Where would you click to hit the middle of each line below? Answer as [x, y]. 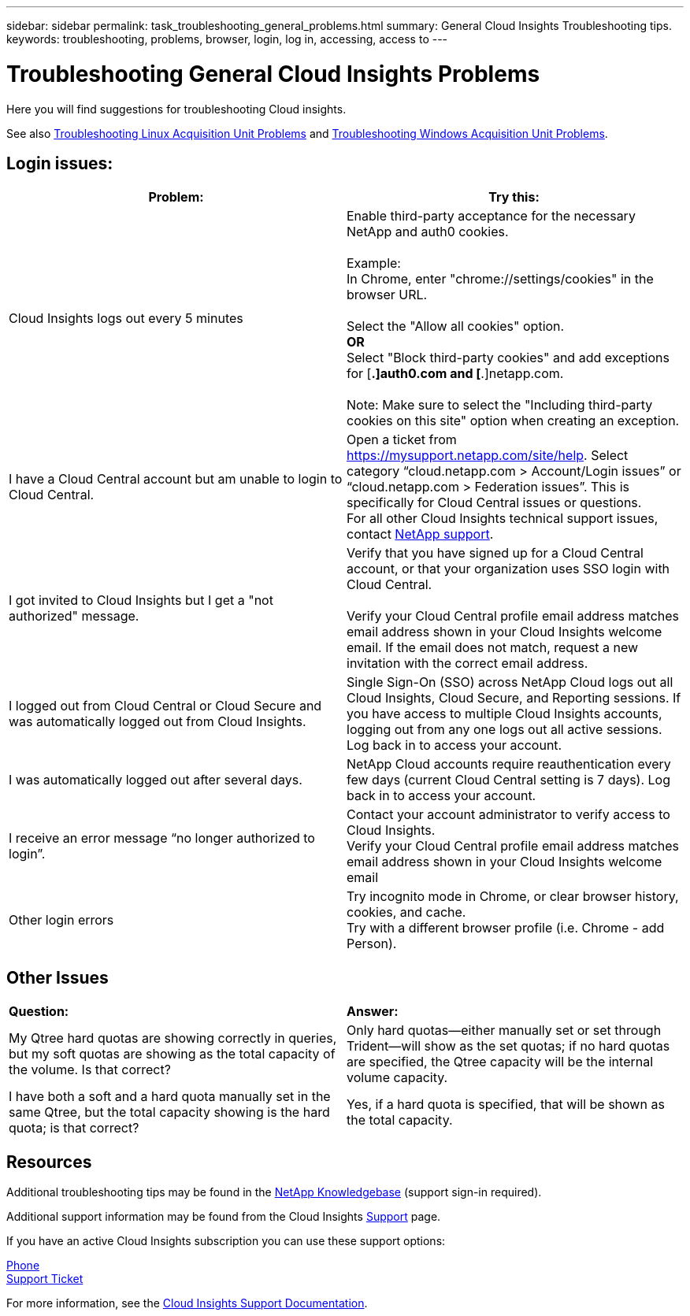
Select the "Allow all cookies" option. [456, 326]
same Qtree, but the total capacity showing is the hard [169, 1112]
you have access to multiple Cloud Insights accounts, [505, 714]
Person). [372, 944]
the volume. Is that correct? [90, 1070]
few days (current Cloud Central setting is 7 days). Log [509, 780]
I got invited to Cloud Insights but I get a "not [141, 601]
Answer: [373, 1012]
